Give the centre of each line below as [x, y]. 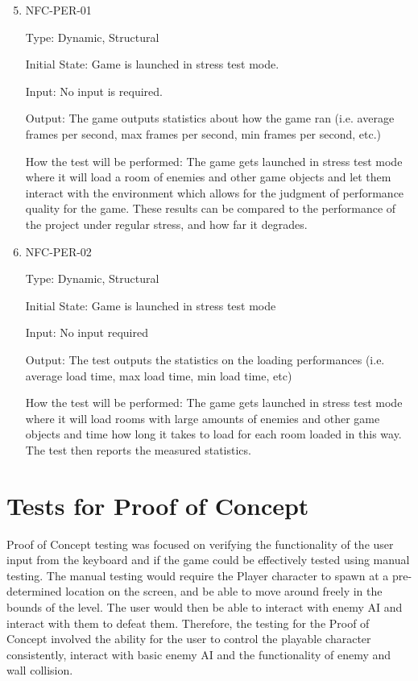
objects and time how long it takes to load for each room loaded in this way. [213, 434]
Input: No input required [87, 332]
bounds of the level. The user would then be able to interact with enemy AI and [205, 606]
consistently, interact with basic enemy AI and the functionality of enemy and [199, 654]
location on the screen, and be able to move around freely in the [224, 591]
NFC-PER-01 [58, 10]
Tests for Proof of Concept [158, 505]
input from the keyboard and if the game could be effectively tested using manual [208, 560]
